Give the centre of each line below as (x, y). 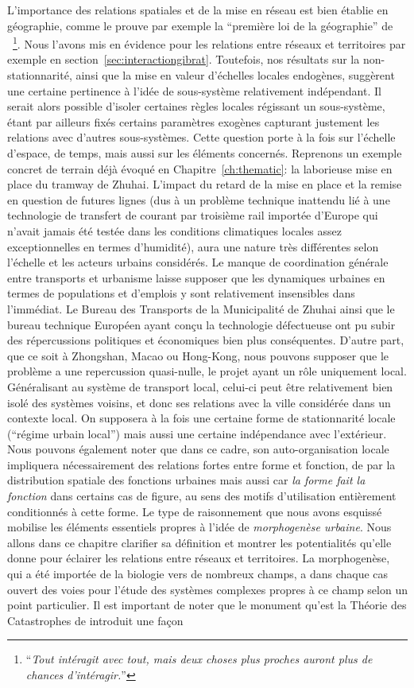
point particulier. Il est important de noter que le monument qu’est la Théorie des (207, 605)
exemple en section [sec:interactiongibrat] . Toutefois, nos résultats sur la (184, 59)
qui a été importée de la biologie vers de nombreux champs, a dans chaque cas (198, 574)
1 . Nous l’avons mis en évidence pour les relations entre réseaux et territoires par (209, 43)
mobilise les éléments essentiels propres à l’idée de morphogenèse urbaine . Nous (199, 527)
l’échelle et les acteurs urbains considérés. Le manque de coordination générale (198, 262)
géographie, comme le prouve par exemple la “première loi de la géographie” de (200, 25)
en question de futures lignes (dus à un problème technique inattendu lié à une (199, 199)
